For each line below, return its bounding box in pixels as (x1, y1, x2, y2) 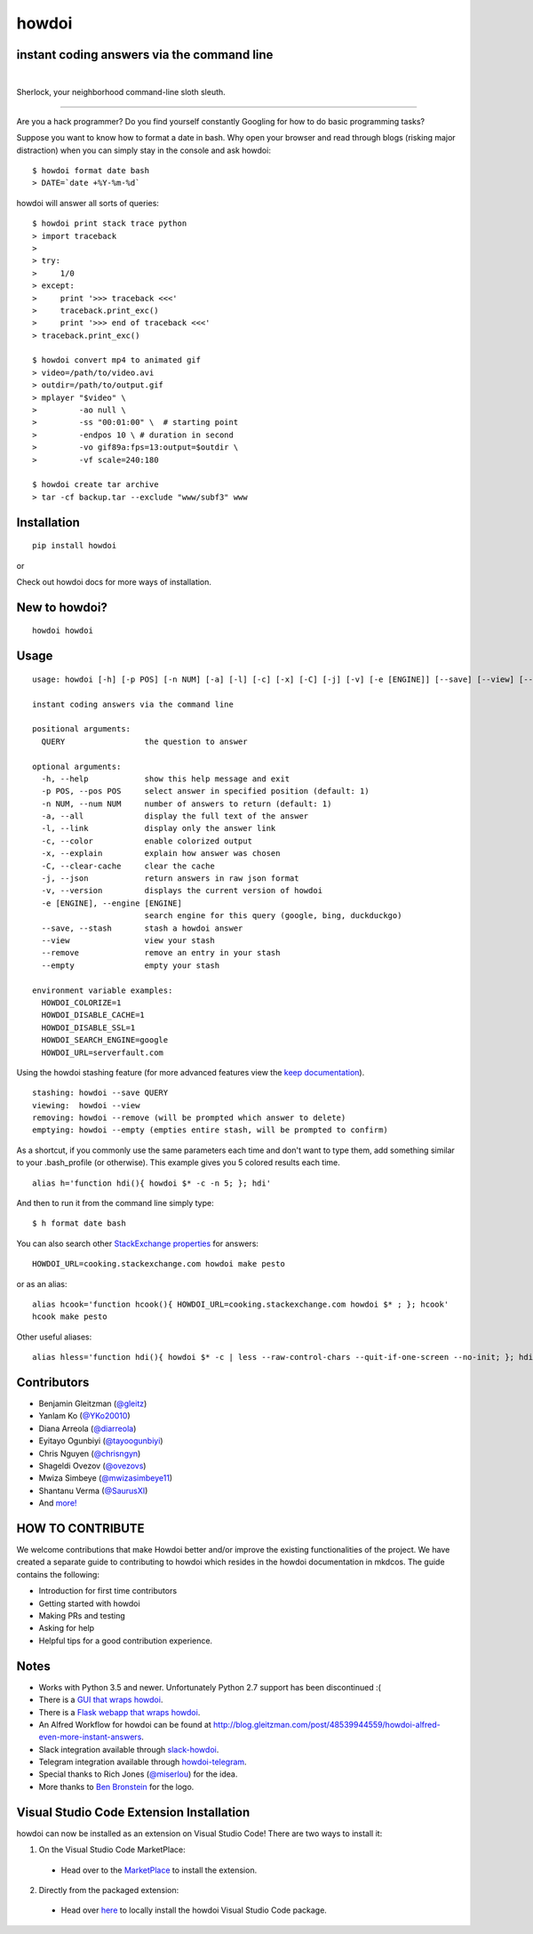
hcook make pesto (32, 1312, 107, 1322)
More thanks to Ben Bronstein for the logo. (38, 1781, 195, 1792)
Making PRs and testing (38, 1610, 126, 1621)
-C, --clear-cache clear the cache (41, 860, 215, 871)
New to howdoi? (16, 600, 108, 615)
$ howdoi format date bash (32, 165, 150, 176)
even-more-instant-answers (38, 1731, 142, 1742)
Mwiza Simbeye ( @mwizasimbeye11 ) (38, 1473, 173, 1483)
